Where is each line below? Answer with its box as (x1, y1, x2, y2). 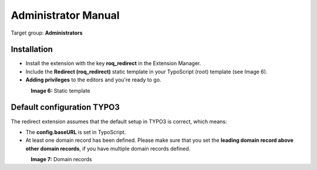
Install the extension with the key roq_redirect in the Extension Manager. (25, 60, 201, 67)
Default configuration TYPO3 (11, 103, 120, 113)
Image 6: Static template (31, 87, 90, 94)
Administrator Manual (11, 9, 120, 22)
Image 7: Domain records (31, 156, 92, 163)
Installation (11, 45, 53, 55)
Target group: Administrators (11, 29, 83, 36)
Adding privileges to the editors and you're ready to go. (25, 76, 161, 83)
